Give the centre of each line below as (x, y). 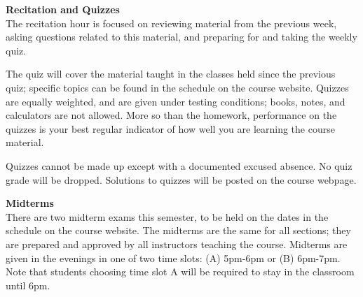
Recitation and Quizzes (63, 9)
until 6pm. (28, 285)
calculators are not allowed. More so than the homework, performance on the (171, 115)
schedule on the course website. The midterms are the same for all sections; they (178, 230)
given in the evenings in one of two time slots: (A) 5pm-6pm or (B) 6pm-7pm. (173, 258)
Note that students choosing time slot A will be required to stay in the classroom (180, 271)
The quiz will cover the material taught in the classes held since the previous (171, 74)
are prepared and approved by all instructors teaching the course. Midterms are (177, 244)
